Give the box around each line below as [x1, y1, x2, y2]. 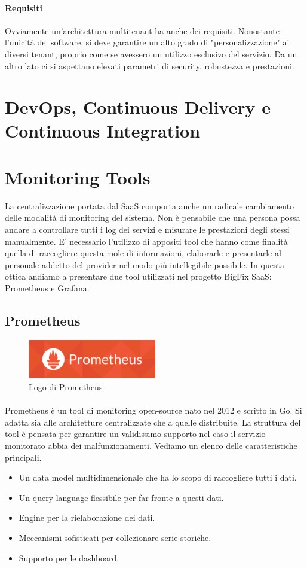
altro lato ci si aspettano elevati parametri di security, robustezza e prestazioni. [5, 59, 294, 72]
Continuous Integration [5, 118, 201, 142]
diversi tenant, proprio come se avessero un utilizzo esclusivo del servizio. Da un [5, 47, 297, 60]
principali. [5, 451, 42, 463]
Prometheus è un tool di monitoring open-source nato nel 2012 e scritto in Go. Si [5, 404, 302, 417]
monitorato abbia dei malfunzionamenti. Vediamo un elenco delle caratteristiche [5, 439, 297, 451]
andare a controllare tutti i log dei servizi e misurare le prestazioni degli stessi [5, 223, 290, 236]
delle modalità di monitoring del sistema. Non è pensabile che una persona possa [5, 211, 300, 224]
